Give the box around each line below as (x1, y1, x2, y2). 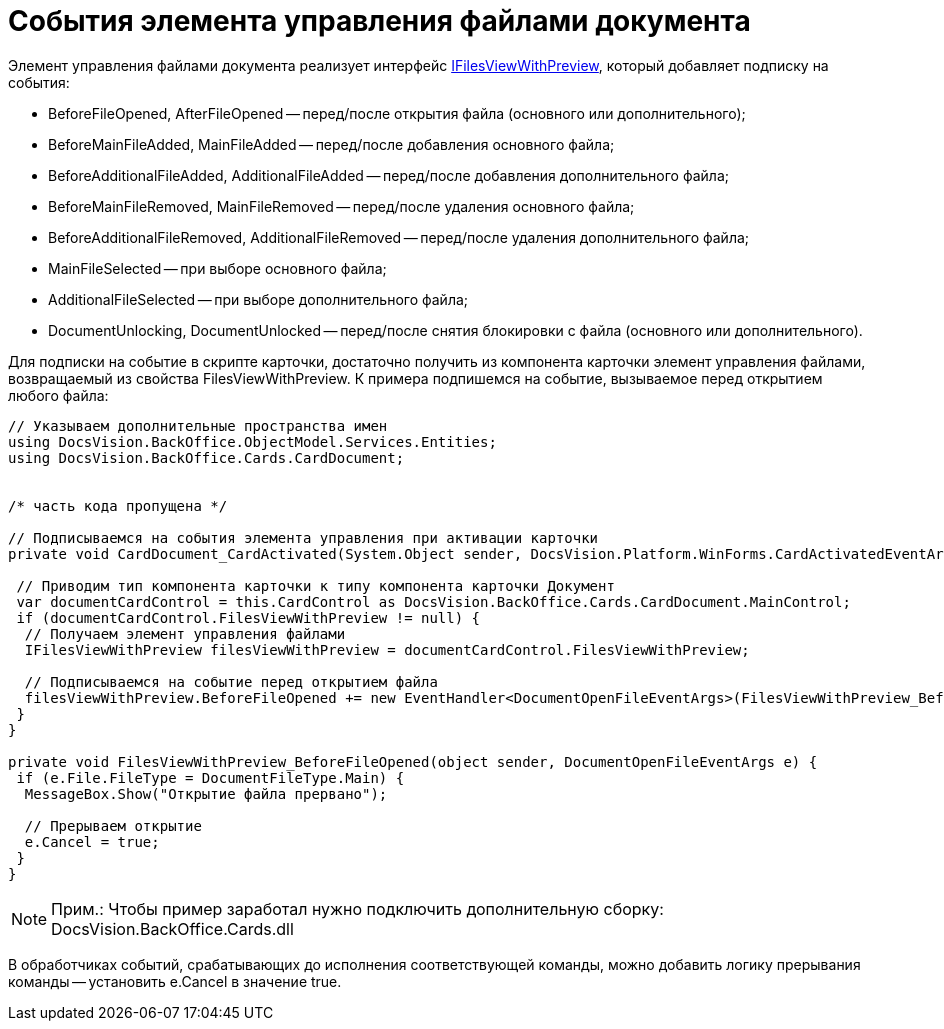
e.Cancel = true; (24, 833, 160, 850)
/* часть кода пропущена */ (8, 497, 228, 514)
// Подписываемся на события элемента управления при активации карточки (8, 529, 599, 546)
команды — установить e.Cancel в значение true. (8, 972, 342, 990)
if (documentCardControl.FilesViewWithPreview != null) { (16, 609, 481, 626)
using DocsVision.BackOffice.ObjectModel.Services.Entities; (8, 433, 497, 450)
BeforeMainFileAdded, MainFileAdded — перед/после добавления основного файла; (48, 135, 615, 153)
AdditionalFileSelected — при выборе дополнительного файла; (48, 290, 469, 308)
